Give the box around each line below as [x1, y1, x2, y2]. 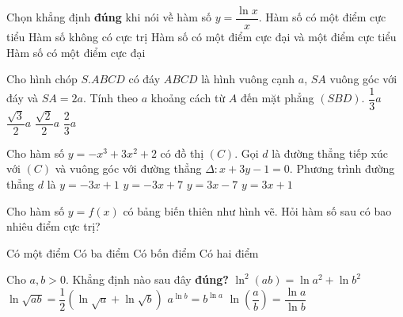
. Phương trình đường [289, 160, 395, 177]
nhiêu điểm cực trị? [6, 218, 101, 235]
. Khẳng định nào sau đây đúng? [65, 271, 229, 288]
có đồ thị [160, 144, 204, 161]
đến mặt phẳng [241, 90, 314, 106]
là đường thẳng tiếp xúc [272, 144, 388, 161]
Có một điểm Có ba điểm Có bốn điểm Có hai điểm [6, 244, 259, 261]
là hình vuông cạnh [201, 71, 295, 87]
